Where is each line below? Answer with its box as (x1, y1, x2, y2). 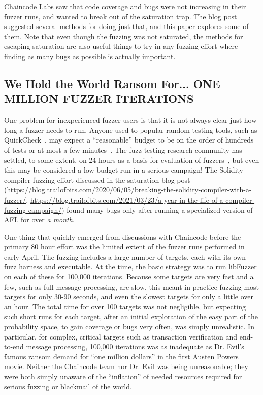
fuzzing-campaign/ (4, 204, 62, 215)
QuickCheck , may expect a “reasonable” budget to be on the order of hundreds (4, 134, 254, 145)
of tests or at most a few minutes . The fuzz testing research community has (4, 144, 242, 155)
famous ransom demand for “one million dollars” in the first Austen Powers (4, 351, 239, 361)
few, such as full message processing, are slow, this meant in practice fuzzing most (4, 281, 259, 292)
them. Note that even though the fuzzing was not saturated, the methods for (4, 31, 243, 41)
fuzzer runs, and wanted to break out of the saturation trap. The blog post (4, 11, 237, 21)
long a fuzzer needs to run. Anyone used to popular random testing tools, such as (4, 124, 257, 135)
